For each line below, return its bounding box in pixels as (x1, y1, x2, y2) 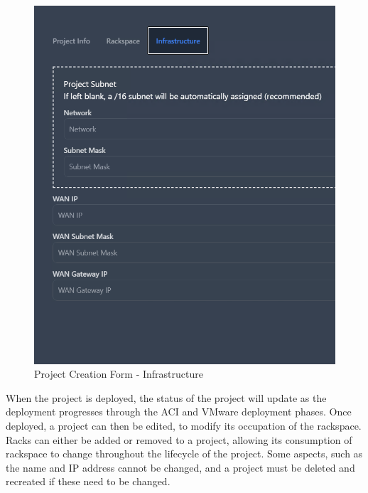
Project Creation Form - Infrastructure (34, 366, 203, 381)
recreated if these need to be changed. (6, 474, 171, 489)
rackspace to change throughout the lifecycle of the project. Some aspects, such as (6, 446, 363, 461)
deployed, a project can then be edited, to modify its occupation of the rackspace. (6, 418, 362, 433)
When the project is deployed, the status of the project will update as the (6, 390, 327, 405)
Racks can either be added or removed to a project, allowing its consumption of (6, 432, 352, 447)
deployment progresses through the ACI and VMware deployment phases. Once (6, 404, 352, 419)
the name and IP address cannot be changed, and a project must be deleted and (6, 460, 355, 475)
